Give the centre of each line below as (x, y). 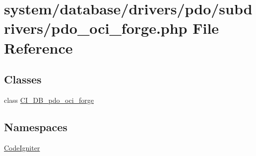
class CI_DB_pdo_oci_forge (49, 100)
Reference (38, 47)
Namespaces (36, 126)
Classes (23, 79)
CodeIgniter (22, 147)
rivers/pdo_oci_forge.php (96, 28)
